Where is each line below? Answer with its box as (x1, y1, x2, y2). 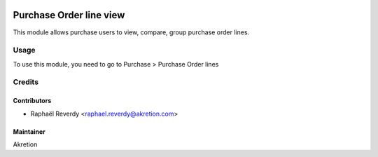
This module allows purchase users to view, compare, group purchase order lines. (13, 28, 250, 36)
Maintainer (13, 127, 45, 136)
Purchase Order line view (13, 9, 125, 21)
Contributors (13, 97, 52, 105)
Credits (13, 77, 38, 87)
